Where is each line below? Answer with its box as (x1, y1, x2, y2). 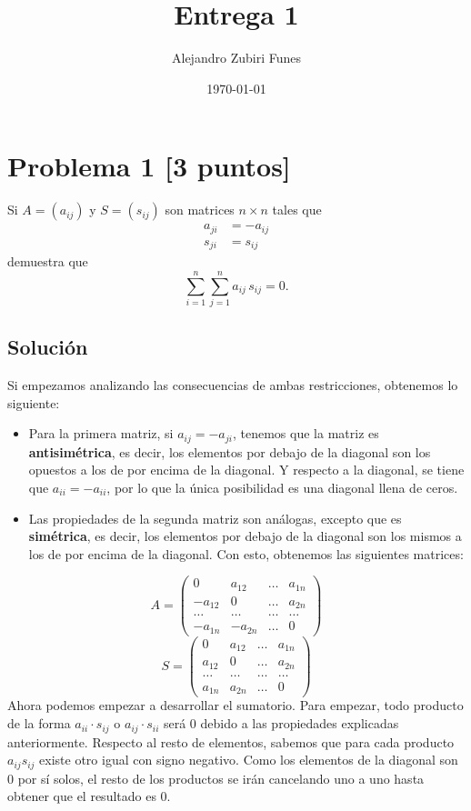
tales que (272, 200, 322, 219)
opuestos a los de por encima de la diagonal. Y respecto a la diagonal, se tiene (28, 460, 465, 479)
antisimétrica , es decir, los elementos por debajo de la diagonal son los (28, 442, 431, 461)
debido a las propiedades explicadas (200, 714, 399, 733)
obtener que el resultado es (7, 786, 156, 806)
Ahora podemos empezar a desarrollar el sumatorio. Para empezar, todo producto (7, 696, 464, 715)
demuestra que (7, 252, 88, 271)
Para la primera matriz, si (28, 424, 174, 443)
